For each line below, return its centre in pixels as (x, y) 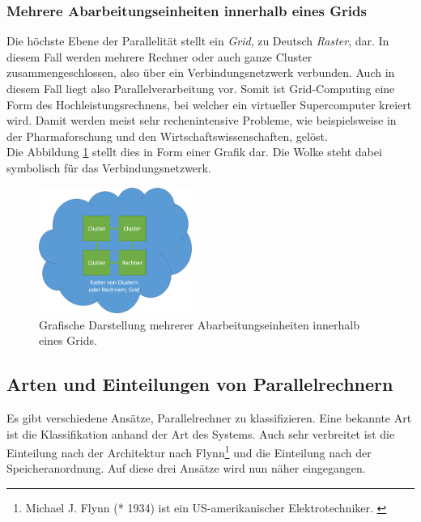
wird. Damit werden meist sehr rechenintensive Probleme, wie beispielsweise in (202, 120)
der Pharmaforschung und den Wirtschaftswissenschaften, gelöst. (167, 136)
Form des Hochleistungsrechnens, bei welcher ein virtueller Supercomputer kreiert (209, 104)
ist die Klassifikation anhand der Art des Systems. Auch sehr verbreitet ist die (201, 433)
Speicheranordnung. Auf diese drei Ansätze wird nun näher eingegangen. (186, 468)
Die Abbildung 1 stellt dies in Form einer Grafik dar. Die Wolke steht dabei (194, 152)
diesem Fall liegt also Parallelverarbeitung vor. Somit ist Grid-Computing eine (201, 88)
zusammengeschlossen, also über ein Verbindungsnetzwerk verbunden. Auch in (201, 72)
